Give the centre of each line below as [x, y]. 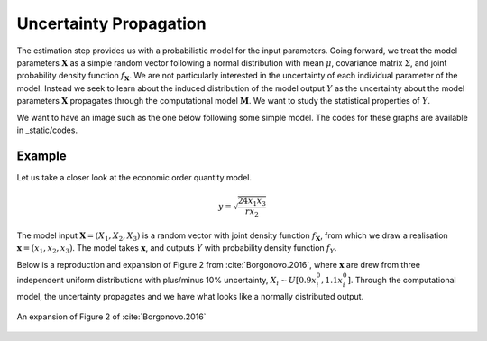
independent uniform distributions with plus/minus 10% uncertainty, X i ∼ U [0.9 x [167, 281]
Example [41, 156]
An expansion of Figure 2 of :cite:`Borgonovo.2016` [111, 317]
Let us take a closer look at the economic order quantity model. [134, 177]
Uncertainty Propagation [111, 23]
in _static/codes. [47, 130]
